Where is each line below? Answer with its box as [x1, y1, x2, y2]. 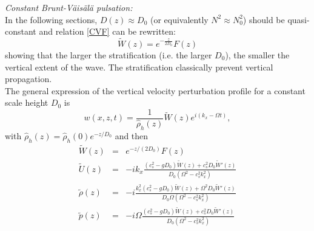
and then [115, 129, 149, 142]
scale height [5, 96, 48, 109]
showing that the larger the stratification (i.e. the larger [5, 49, 212, 61]
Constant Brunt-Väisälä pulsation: [5, 1, 133, 13]
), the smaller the [225, 49, 290, 61]
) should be [242, 13, 285, 26]
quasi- [287, 13, 310, 26]
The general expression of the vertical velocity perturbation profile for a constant [5, 84, 306, 97]
